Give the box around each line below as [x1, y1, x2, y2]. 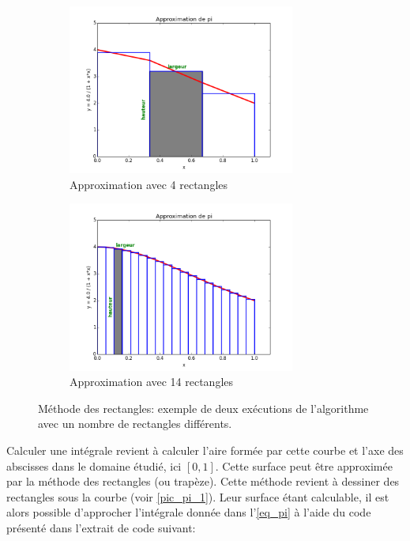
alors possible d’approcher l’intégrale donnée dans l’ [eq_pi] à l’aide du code [6, 504, 371, 520]
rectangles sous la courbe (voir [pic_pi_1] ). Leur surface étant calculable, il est [6, 488, 389, 505]
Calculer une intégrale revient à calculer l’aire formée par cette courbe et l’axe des [6, 441, 404, 458]
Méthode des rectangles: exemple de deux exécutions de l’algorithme [38, 399, 369, 416]
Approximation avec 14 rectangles [70, 373, 234, 390]
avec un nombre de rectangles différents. [38, 415, 232, 432]
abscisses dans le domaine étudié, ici [6, 457, 182, 474]
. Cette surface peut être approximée [215, 457, 393, 474]
